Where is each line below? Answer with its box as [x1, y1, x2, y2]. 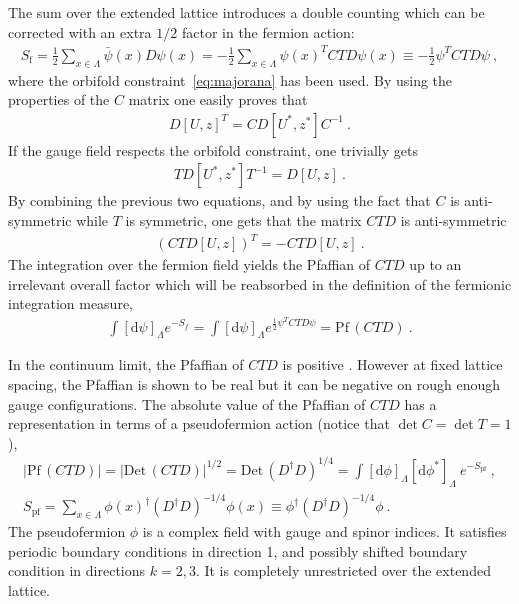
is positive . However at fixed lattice [282, 354, 503, 375]
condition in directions [8, 560, 146, 581]
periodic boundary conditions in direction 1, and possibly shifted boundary [8, 540, 468, 561]
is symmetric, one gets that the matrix [125, 209, 362, 230]
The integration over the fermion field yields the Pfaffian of [8, 254, 371, 275]
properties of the [8, 89, 110, 110]
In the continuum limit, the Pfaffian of [8, 354, 244, 375]
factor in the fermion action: [181, 21, 355, 42]
